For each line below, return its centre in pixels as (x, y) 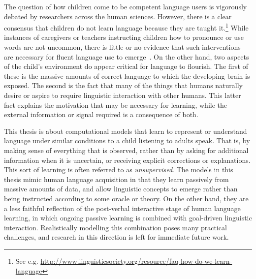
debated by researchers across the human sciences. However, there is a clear (118, 16)
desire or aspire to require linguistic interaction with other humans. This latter (123, 95)
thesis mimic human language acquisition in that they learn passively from (116, 179)
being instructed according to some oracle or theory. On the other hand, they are (126, 198)
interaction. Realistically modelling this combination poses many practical (115, 227)
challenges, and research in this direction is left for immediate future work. (116, 237)
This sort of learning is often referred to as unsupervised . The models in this (119, 170)
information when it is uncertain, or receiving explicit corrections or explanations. (127, 160)
